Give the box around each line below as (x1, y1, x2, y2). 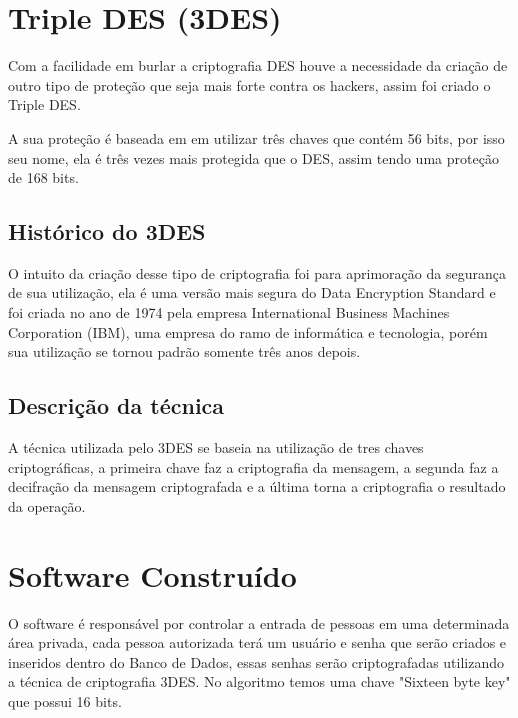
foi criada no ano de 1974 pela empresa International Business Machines (8, 302, 450, 323)
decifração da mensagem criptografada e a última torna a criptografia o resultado (8, 476, 506, 497)
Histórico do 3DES (8, 216, 206, 247)
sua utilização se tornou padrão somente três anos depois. (8, 341, 361, 362)
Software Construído (8, 554, 297, 595)
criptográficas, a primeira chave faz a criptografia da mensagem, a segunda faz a (8, 456, 499, 477)
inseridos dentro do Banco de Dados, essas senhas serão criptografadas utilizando (8, 651, 505, 672)
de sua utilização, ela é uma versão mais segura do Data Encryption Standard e (8, 282, 496, 303)
